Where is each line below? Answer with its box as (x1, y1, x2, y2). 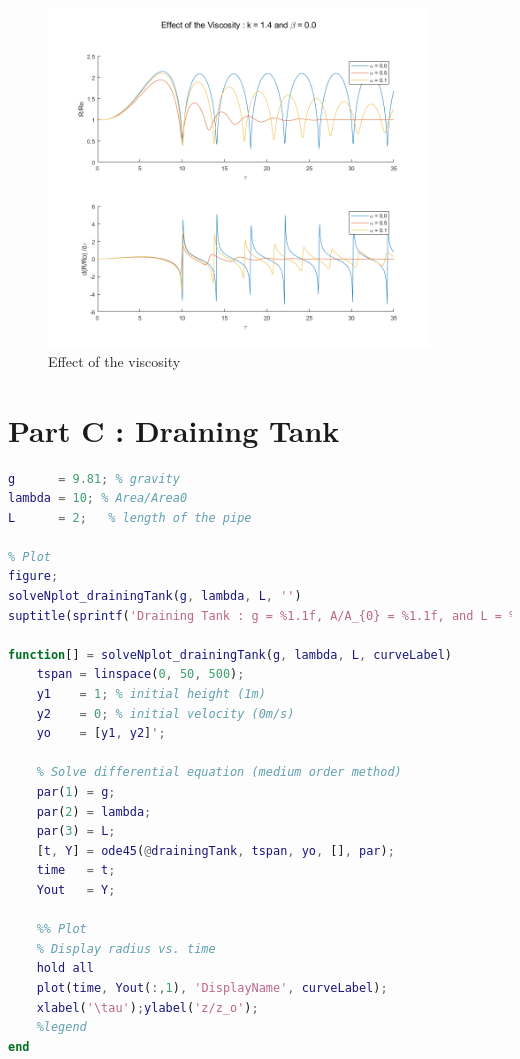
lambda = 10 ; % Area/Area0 (8, 491, 188, 506)
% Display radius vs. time (36, 941, 216, 956)
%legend (36, 1020, 87, 1035)
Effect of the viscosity (48, 350, 181, 371)
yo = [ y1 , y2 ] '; (36, 726, 166, 741)
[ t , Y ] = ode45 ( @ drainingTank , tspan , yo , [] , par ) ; (36, 843, 395, 858)
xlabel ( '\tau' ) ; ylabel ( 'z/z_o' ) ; (36, 1000, 259, 1015)
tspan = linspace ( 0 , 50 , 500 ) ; (36, 667, 245, 682)
